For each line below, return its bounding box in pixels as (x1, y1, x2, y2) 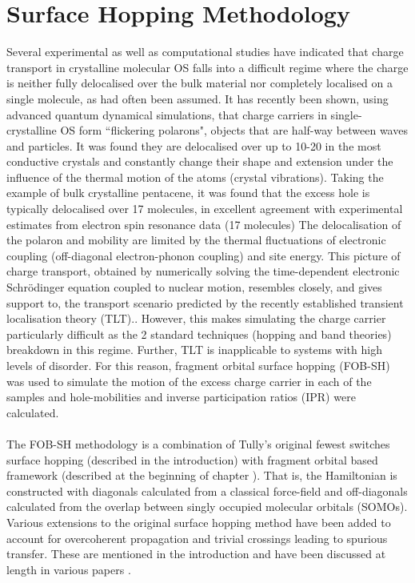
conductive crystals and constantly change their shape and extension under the (6, 153, 393, 170)
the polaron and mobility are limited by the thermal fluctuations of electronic (6, 231, 386, 248)
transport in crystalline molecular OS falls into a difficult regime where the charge (6, 58, 409, 75)
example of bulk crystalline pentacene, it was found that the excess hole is (6, 184, 370, 201)
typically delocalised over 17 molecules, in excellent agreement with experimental (6, 200, 403, 217)
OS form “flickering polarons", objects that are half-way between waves (60, 122, 408, 139)
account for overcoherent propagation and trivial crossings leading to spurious (6, 529, 388, 546)
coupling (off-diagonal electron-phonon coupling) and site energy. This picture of (6, 247, 401, 263)
